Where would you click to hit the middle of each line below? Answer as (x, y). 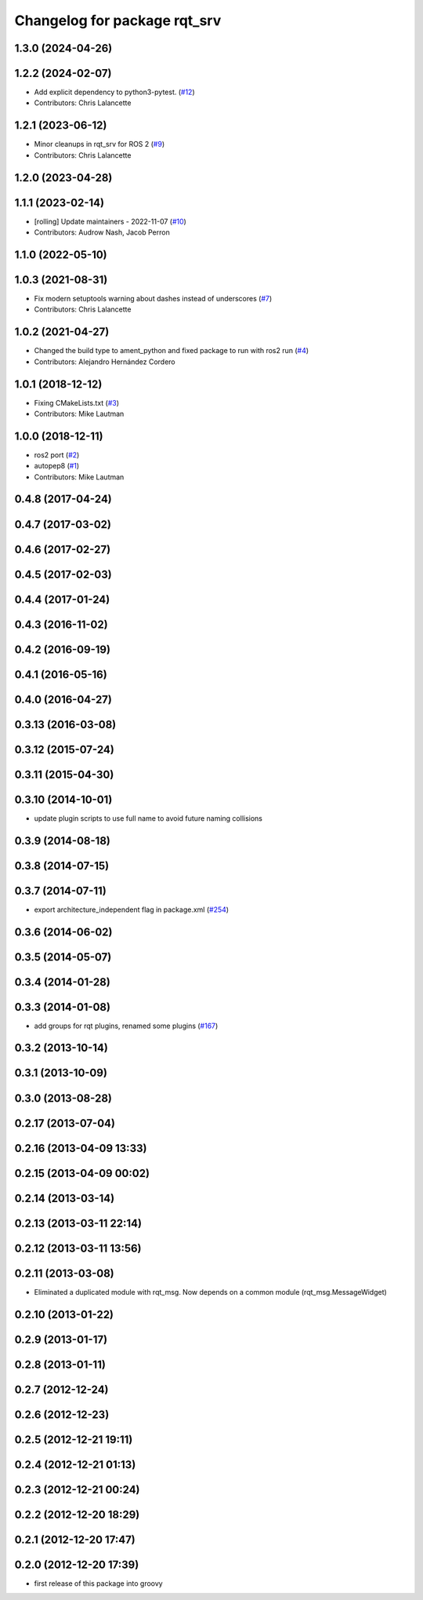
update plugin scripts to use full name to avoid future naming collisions (148, 818)
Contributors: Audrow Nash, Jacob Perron (102, 232)
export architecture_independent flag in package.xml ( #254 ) (132, 909)
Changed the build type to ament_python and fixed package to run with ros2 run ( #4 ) (172, 351)
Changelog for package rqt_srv (118, 20)
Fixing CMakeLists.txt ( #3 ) (77, 403)
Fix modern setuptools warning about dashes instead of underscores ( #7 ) (153, 299)
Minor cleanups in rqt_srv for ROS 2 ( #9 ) (99, 144)
